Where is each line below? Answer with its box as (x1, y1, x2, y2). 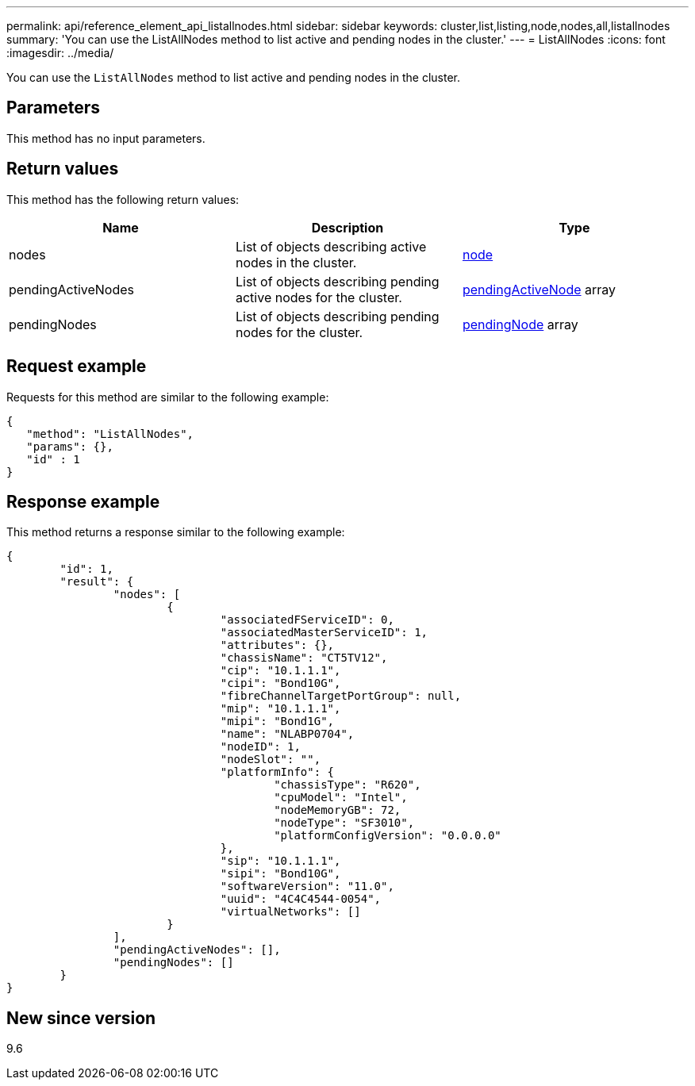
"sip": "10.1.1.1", (220, 854, 341, 868)
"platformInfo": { (220, 766, 335, 779)
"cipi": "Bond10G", (220, 677, 341, 690)
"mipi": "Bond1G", (220, 715, 335, 728)
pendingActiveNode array (462, 281, 616, 297)
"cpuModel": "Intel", (274, 791, 408, 804)
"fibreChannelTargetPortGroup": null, (220, 689, 462, 703)
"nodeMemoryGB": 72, (274, 804, 401, 817)
